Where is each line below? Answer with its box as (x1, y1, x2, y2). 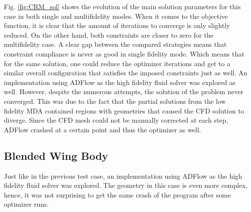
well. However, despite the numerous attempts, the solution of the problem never (4, 86, 244, 97)
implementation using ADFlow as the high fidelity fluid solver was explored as (4, 77, 236, 87)
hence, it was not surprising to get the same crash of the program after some (4, 189, 231, 199)
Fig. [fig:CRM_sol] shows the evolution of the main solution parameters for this (4, 1, 241, 11)
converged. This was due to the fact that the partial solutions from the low (4, 96, 226, 106)
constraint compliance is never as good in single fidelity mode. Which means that (4, 48, 245, 58)
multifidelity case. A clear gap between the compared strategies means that (4, 39, 227, 49)
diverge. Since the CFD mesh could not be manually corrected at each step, (4, 115, 228, 125)
